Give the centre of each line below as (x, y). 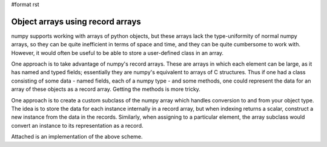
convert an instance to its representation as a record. (77, 125)
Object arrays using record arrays (76, 21)
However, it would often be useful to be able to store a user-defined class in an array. (117, 53)
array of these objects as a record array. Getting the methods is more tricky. (106, 89)
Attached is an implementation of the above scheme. (77, 137)
